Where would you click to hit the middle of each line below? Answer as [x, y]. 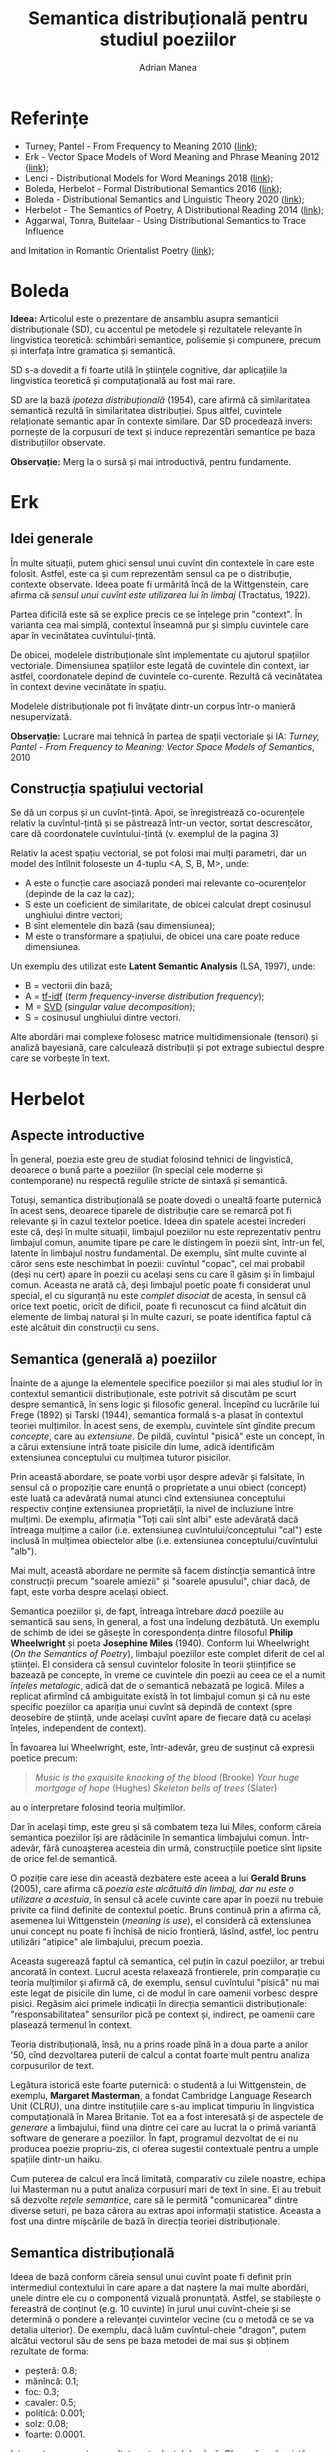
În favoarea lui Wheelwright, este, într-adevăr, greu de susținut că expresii [162, 1748]
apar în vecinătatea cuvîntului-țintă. [83, 635]
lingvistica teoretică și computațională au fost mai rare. [123, 380]
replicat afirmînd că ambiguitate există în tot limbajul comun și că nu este [160, 1696]
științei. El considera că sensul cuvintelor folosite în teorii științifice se [153, 1664]
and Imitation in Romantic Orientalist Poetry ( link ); [112, 250]
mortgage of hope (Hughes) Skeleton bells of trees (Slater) [156, 1788]
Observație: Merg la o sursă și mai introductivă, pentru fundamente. [151, 461]
